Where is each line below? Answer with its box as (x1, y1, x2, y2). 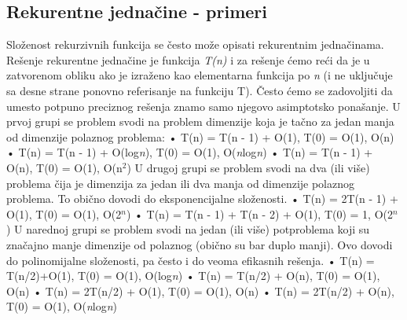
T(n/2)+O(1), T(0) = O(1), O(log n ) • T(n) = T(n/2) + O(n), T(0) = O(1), (6, 267, 380, 284)
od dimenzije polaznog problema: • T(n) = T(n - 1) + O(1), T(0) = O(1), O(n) (6, 128, 394, 145)
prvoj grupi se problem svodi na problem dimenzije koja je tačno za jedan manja (6, 113, 394, 130)
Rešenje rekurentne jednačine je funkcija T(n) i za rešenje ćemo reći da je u (6, 51, 370, 68)
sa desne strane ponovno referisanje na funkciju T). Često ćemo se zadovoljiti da (6, 82, 393, 98)
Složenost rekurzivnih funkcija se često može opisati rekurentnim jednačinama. (6, 36, 384, 53)
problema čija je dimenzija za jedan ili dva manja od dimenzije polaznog (6, 175, 355, 191)
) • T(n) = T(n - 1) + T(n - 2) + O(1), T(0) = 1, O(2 (126, 205, 393, 222)
